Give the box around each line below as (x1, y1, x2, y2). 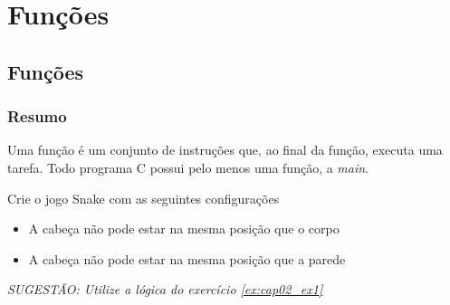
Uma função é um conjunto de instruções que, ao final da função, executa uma (7, 140, 443, 159)
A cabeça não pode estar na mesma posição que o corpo (28, 219, 340, 238)
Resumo (7, 105, 67, 128)
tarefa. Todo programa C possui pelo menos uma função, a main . (7, 157, 369, 176)
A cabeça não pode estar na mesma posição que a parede (28, 249, 346, 268)
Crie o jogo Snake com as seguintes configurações (7, 188, 280, 207)
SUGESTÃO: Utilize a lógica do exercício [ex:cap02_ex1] (7, 280, 323, 299)
